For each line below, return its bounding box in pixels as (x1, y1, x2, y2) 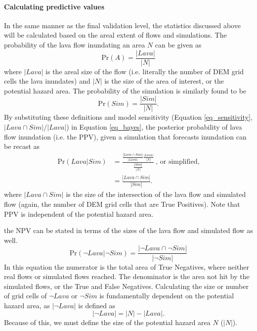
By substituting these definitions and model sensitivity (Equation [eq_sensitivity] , (4, 112, 253, 122)
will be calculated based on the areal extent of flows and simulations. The (4, 30, 227, 40)
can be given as (155, 39, 202, 49)
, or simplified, (156, 158, 200, 166)
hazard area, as (4, 300, 50, 310)
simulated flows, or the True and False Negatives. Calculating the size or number (4, 281, 249, 291)
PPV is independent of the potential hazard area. (4, 208, 154, 219)
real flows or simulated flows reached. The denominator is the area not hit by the (4, 271, 250, 282)
